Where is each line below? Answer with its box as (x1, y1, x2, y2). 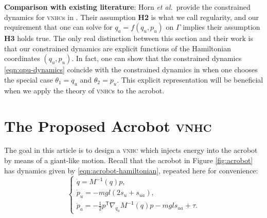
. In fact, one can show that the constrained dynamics (72, 53, 242, 64)
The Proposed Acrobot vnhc (4, 115, 212, 136)
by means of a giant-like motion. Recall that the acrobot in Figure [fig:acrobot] (4, 155, 253, 166)
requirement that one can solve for (4, 22, 113, 32)
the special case (4, 74, 53, 85)
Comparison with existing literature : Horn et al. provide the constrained (4, 2, 251, 12)
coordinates (4, 53, 40, 64)
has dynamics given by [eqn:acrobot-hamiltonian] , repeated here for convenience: (4, 165, 258, 175)
